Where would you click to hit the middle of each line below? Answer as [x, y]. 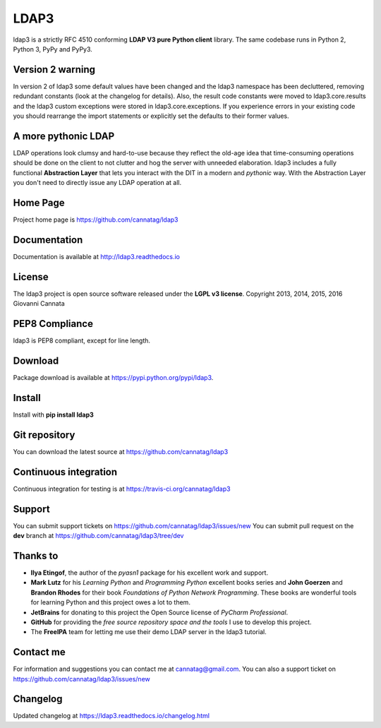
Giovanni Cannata [39, 304]
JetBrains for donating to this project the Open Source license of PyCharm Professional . [159, 612]
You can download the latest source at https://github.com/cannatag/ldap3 [121, 451]
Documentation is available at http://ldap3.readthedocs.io [96, 256]
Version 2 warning [54, 70]
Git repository [44, 435]
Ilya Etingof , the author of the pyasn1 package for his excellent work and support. [149, 573]
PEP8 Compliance [53, 324]
